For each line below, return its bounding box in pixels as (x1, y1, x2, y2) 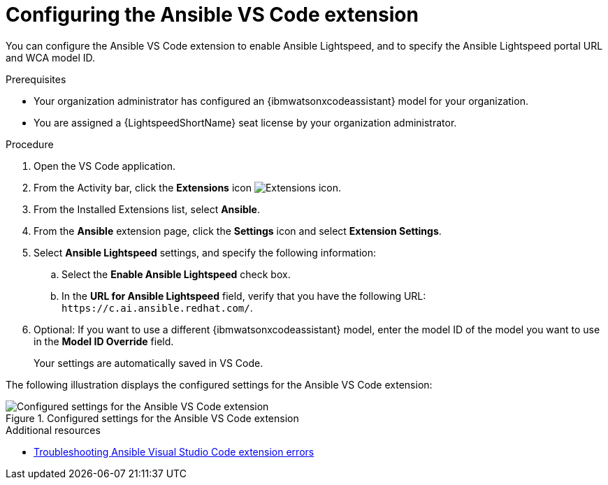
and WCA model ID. (6, 51, 95, 64)
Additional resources (6, 424, 101, 436)
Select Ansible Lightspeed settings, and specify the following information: (34, 246, 376, 259)
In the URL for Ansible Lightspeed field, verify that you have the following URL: (61, 289, 426, 302)
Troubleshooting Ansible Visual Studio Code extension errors (34, 445, 314, 458)
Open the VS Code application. (34, 159, 175, 172)
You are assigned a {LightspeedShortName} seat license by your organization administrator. (34, 116, 457, 129)
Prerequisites (6, 73, 66, 85)
